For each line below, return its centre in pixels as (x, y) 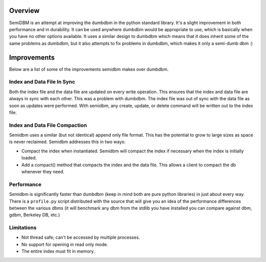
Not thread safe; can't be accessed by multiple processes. (81, 237)
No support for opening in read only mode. (65, 244)
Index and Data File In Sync (42, 82)
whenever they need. (43, 172)
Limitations (23, 228)
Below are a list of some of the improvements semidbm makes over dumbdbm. (89, 69)
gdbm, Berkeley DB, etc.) (34, 215)
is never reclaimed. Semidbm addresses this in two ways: (67, 142)
